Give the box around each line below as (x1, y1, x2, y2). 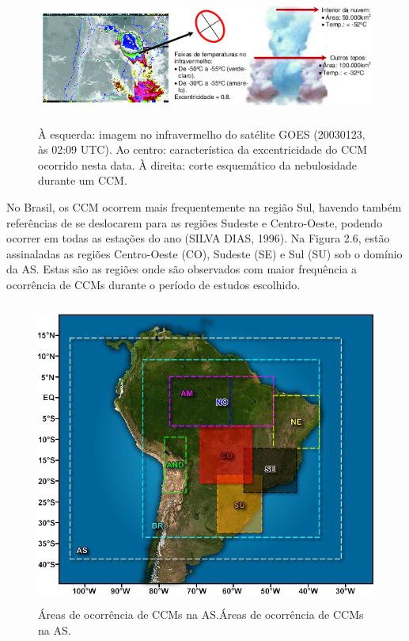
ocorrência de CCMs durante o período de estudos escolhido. (6, 277, 301, 293)
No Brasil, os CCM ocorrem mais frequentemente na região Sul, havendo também (6, 199, 402, 216)
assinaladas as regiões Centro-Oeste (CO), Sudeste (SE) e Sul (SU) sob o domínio (6, 245, 403, 261)
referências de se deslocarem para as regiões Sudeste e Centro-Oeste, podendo (6, 214, 383, 231)
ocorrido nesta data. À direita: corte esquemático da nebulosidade (38, 156, 357, 173)
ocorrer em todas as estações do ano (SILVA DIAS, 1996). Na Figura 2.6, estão (6, 230, 390, 246)
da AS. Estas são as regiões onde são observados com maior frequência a (6, 261, 358, 277)
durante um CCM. (38, 172, 127, 189)
